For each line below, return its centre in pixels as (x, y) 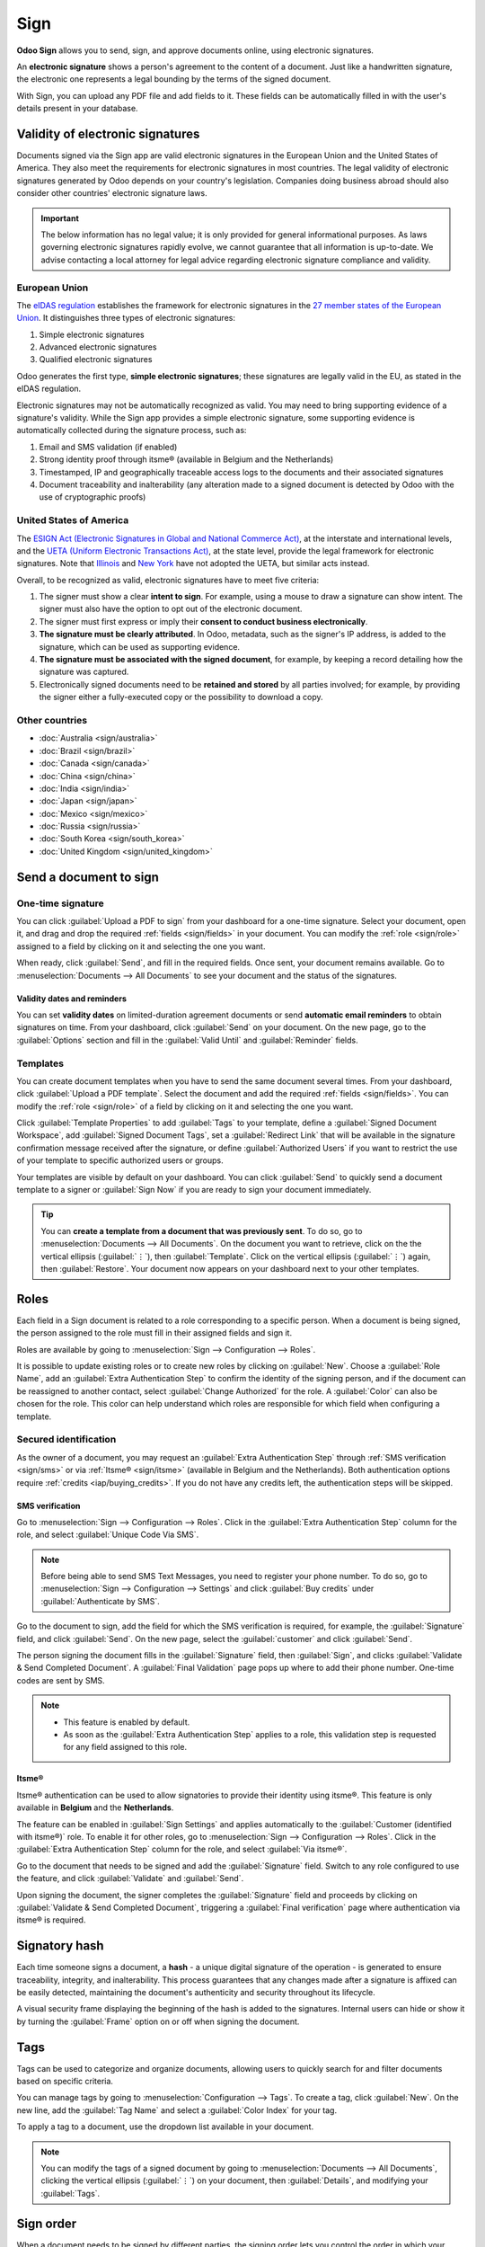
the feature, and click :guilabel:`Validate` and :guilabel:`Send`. (130, 1878)
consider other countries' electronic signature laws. (112, 193)
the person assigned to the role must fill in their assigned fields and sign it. (154, 1333)
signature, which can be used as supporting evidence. (140, 646)
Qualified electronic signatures (96, 360)
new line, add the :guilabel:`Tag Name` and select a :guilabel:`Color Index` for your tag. (176, 2110)
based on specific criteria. (65, 2082)
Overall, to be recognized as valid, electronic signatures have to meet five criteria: (168, 580)
